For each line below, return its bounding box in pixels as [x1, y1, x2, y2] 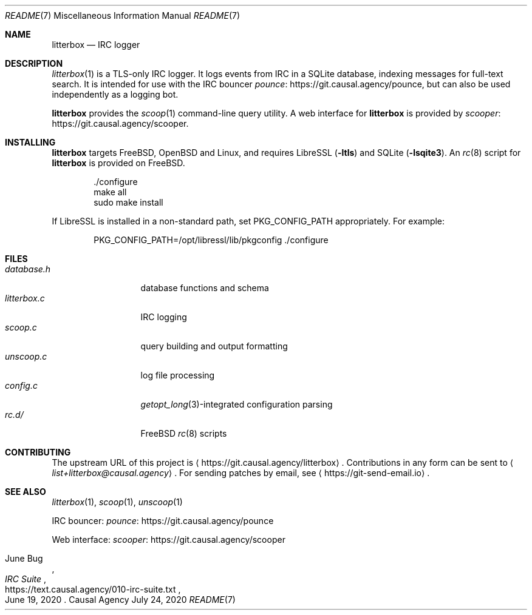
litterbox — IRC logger [52, 39, 140, 50]
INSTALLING [5, 137, 56, 147]
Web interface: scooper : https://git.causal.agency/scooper [52, 534, 285, 545]
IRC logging [140, 312, 187, 322]
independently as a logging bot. [52, 89, 179, 99]
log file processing [140, 370, 215, 380]
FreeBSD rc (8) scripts [140, 428, 227, 439]
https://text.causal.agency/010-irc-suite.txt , [5, 584, 181, 594]
